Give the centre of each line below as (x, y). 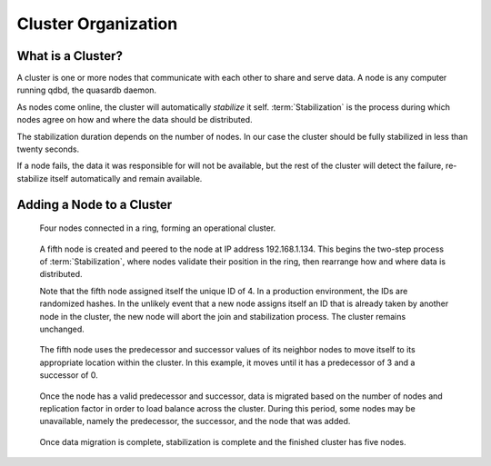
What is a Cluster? (70, 56)
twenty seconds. (48, 149)
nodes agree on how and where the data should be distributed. (135, 120)
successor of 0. (69, 375)
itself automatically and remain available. (126, 178)
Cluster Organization (97, 24)
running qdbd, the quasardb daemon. (87, 90)
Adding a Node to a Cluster (95, 204)
